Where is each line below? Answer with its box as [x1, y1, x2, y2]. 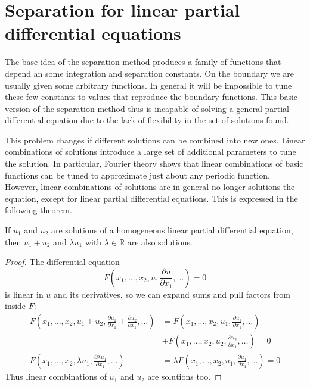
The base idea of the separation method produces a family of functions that [5, 55, 281, 68]
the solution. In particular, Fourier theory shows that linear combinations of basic [5, 157, 303, 170]
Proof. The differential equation [5, 255, 120, 268]
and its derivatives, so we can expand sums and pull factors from [54, 288, 290, 300]
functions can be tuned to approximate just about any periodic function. [5, 168, 270, 181]
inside [5, 299, 26, 312]
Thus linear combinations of [5, 370, 107, 383]
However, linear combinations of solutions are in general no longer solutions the [5, 180, 295, 193]
